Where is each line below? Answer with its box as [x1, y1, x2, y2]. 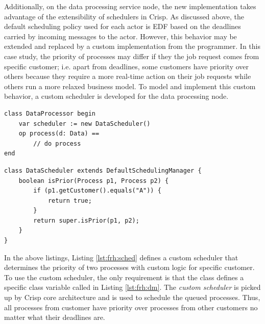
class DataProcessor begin [4, 110, 95, 117]
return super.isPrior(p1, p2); [33, 217, 139, 224]
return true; [47, 197, 92, 204]
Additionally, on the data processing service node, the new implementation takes [4, 1, 256, 11]
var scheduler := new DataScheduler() [18, 120, 151, 127]
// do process [33, 140, 81, 147]
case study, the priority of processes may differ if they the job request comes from [4, 50, 259, 61]
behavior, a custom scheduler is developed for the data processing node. [4, 91, 229, 101]
